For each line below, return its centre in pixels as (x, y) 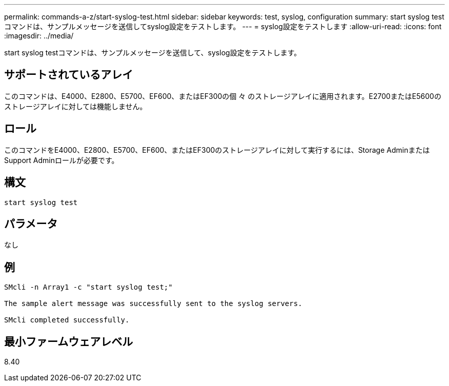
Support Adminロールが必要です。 (62, 160)
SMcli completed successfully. (67, 320)
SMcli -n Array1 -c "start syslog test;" (88, 287)
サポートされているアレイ (69, 75)
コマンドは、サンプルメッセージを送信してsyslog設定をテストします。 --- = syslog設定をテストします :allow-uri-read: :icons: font (223, 26)
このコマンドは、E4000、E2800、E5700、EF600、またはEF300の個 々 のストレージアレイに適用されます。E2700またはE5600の (223, 96)
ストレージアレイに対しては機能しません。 (76, 106)
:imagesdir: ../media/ (39, 36)
